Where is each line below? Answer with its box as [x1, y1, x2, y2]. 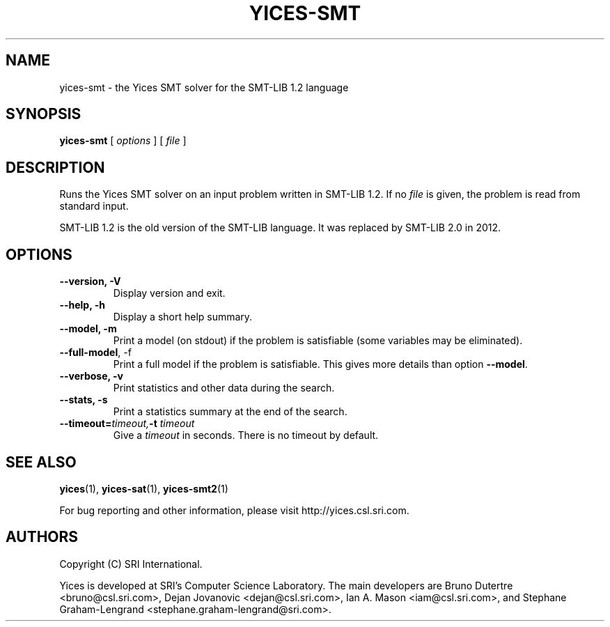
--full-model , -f [59, 346, 132, 359]
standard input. [59, 200, 129, 212]
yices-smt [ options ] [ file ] [59, 134, 187, 147]
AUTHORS [6, 528, 79, 546]
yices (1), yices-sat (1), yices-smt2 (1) [59, 482, 228, 495]
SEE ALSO [6, 453, 77, 471]
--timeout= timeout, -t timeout [59, 417, 195, 430]
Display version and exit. [113, 287, 226, 300]
